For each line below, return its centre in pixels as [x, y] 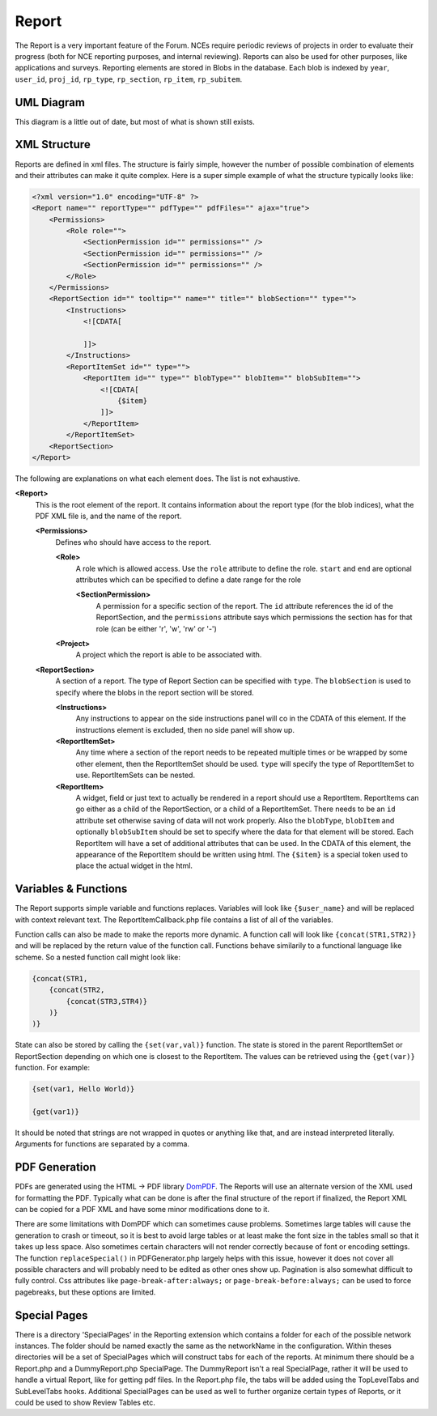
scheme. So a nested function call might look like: [98, 957]
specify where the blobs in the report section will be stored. [155, 692]
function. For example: [53, 1068]
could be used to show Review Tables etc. [85, 1402]
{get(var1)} [56, 1112]
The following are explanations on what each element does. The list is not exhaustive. [158, 478]
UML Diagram [50, 102]
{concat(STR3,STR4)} [107, 1001]
